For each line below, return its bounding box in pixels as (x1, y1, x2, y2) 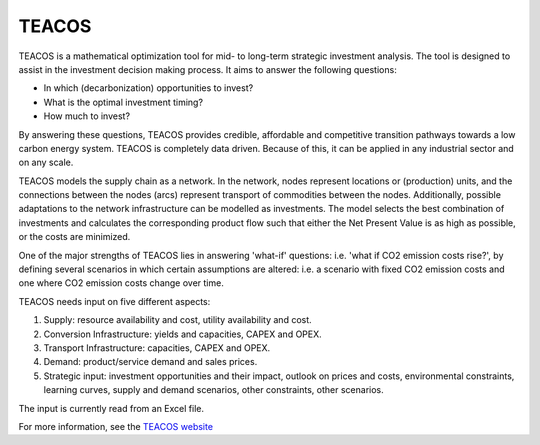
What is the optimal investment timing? (43, 96, 204, 108)
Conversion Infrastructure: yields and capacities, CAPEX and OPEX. (43, 328, 322, 340)
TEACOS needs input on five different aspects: (18, 295, 211, 307)
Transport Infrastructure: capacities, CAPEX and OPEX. (43, 341, 271, 354)
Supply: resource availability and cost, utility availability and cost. (43, 314, 312, 326)
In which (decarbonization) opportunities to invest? (43, 82, 254, 94)
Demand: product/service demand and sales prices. (43, 356, 258, 368)
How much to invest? (43, 110, 130, 122)
